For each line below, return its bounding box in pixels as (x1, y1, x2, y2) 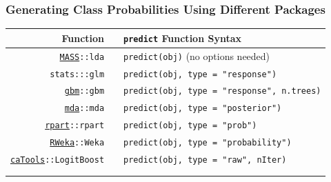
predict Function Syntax (123, 30, 241, 45)
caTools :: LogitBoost (10, 155, 105, 165)
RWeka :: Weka (50, 138, 105, 148)
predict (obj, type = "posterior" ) (123, 103, 282, 114)
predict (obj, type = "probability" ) (123, 138, 292, 148)
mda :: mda (64, 103, 105, 114)
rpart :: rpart (45, 121, 105, 131)
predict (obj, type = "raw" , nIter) (123, 155, 287, 165)
